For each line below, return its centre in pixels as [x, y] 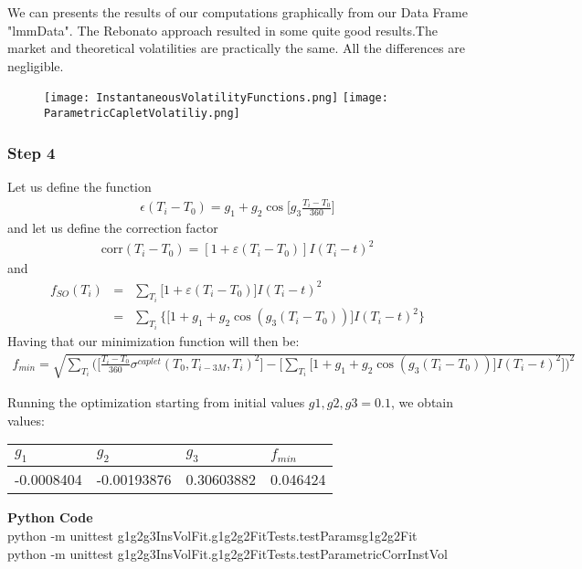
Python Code [50, 517]
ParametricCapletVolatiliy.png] [142, 114]
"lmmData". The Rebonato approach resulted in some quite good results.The [222, 30]
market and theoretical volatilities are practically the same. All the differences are [236, 48]
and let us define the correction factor [113, 228]
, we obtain [422, 402]
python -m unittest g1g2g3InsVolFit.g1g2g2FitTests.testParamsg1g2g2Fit [212, 536]
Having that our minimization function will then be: [153, 340]
